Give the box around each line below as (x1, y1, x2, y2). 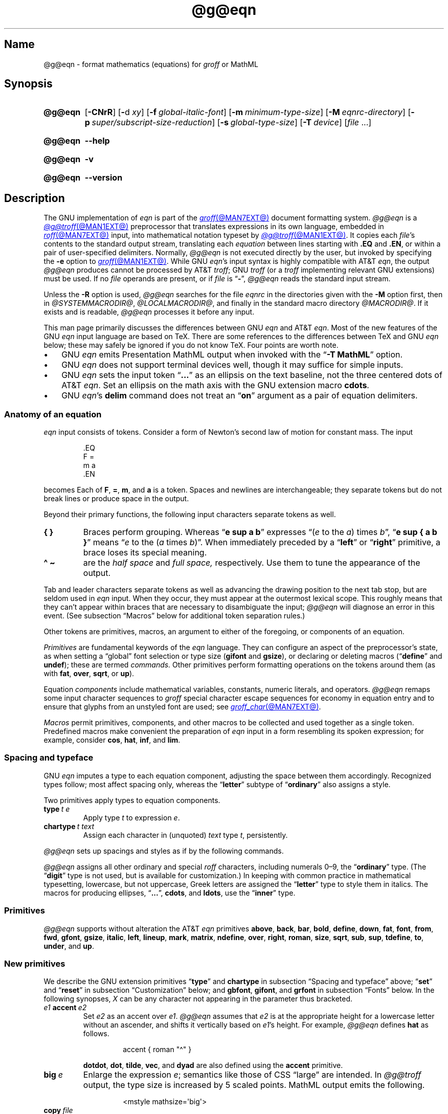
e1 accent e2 (43, 1003, 87, 1012)
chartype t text (43, 821, 95, 831)
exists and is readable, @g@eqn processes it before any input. (43, 307, 255, 317)
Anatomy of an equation (4, 409, 102, 419)
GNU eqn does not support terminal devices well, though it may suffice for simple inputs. (61, 360, 404, 370)
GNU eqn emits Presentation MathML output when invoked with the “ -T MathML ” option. (61, 349, 403, 360)
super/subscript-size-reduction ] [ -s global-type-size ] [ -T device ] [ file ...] (92, 117, 372, 128)
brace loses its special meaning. (83, 547, 207, 558)
